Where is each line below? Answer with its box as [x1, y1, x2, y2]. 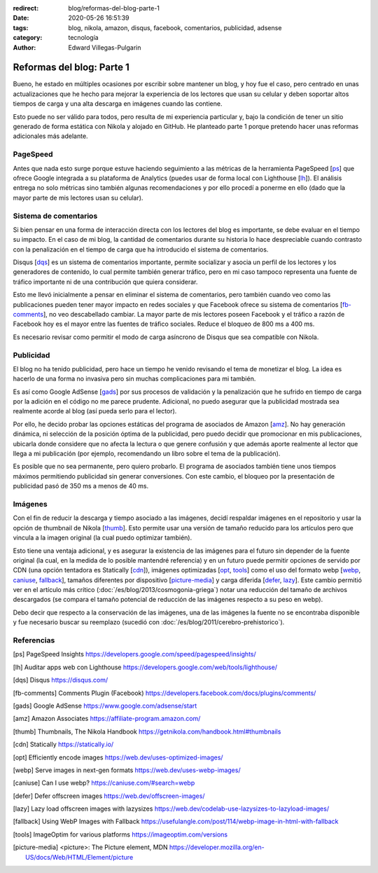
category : [13, 34, 43, 42]
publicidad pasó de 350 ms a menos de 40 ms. [13, 482, 149, 490]
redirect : [13, 4, 39, 12]
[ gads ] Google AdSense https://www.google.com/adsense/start [13, 701, 197, 710]
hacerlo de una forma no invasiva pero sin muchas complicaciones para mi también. [13, 375, 256, 383]
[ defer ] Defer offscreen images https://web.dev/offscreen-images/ [13, 792, 205, 800]
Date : [13, 14, 29, 22]
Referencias [13, 635, 55, 645]
